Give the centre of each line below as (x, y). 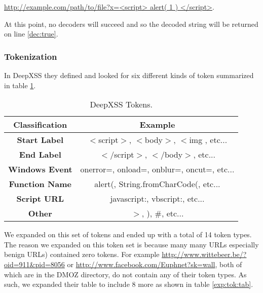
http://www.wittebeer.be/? (204, 254)
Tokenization (31, 56)
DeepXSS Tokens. (121, 104)
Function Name (40, 184)
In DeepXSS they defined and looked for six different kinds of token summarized (129, 75)
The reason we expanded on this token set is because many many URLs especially (131, 244)
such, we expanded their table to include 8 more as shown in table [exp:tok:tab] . (129, 284)
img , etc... (208, 140)
